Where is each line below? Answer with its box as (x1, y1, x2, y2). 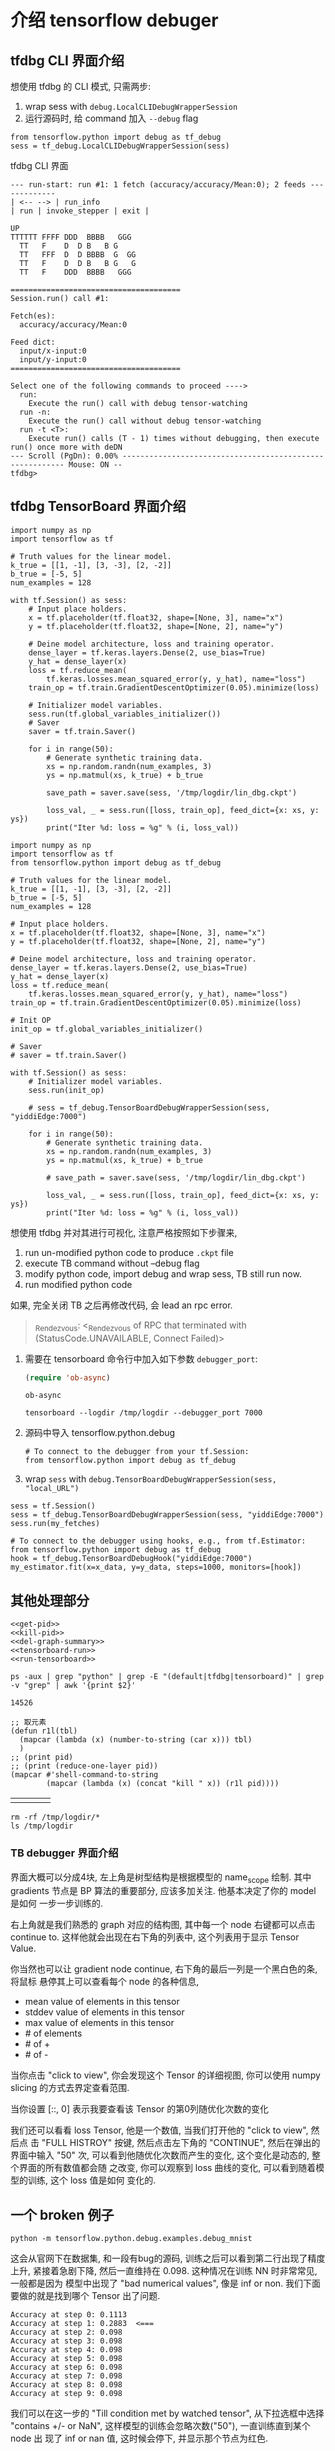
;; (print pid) (10, 1752, 74, 1763)
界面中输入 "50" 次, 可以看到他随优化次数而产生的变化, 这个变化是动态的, (10, 2149, 310, 2161)
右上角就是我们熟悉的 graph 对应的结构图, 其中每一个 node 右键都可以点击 (10, 1919, 316, 1931)
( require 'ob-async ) (24, 1372, 111, 1383)
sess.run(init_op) (28, 1085, 105, 1095)
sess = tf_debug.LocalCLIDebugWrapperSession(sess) (10, 141, 230, 151)
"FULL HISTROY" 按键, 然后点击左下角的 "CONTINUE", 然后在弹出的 (41, 2137, 321, 2149)
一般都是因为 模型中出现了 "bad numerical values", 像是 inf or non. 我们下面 (10, 2277, 322, 2290)
